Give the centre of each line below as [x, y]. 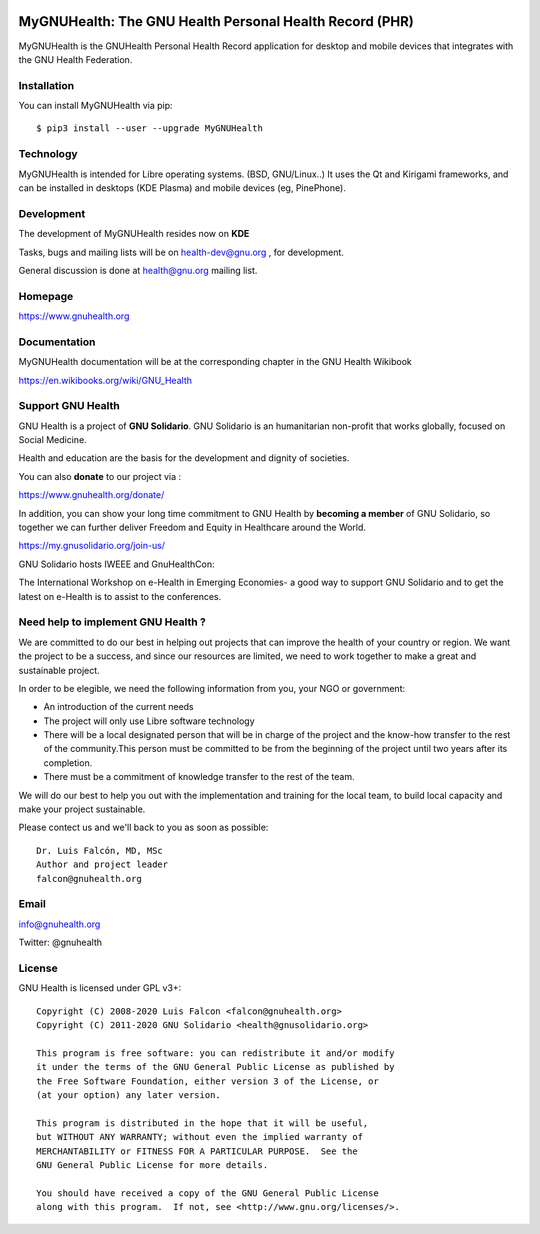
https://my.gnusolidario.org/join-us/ [91, 546]
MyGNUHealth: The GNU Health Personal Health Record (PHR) [216, 21]
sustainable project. [59, 670]
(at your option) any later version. [129, 1095]
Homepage [46, 296]
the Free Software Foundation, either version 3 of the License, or [207, 1081]
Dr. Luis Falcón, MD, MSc [100, 850]
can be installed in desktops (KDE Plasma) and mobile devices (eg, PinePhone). [182, 187]
